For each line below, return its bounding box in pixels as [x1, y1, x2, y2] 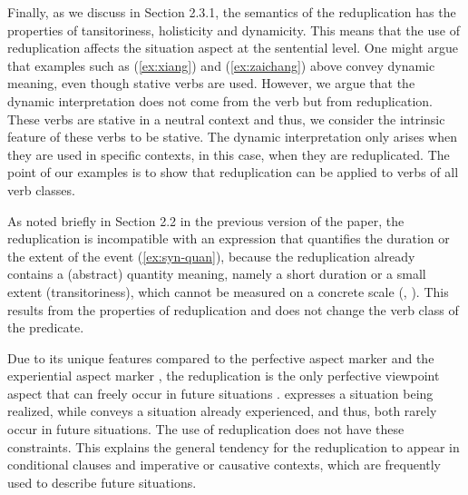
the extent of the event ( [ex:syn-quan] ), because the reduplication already [7, 246, 415, 265]
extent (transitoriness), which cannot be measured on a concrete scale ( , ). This [7, 282, 449, 301]
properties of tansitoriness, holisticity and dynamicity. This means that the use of [7, 20, 460, 39]
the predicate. [7, 318, 84, 337]
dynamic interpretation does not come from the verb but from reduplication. [7, 91, 433, 110]
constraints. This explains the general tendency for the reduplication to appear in [7, 437, 460, 456]
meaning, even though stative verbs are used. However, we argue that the [7, 74, 415, 93]
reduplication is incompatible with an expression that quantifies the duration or [7, 229, 450, 248]
